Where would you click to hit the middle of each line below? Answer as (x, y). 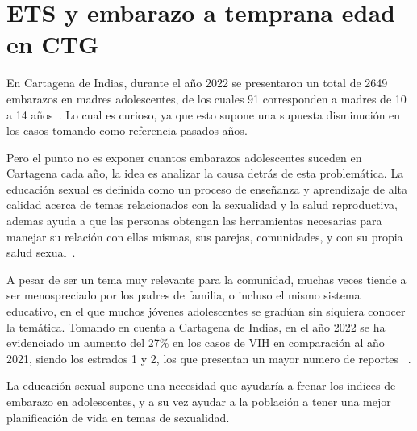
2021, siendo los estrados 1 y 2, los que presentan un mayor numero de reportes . (209, 358)
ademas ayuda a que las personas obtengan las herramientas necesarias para (194, 221)
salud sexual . (41, 252)
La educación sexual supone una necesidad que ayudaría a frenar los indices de (201, 385)
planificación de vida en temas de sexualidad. (118, 417)
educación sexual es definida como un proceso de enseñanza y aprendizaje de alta (207, 188)
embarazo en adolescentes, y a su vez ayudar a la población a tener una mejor (199, 401)
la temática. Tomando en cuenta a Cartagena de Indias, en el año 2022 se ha (196, 326)
